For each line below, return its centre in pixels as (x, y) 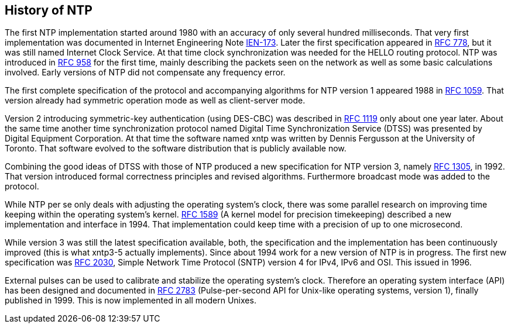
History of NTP (49, 10)
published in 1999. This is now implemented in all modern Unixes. (131, 301)
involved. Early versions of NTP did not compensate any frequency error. (145, 72)
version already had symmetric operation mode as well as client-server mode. (155, 101)
